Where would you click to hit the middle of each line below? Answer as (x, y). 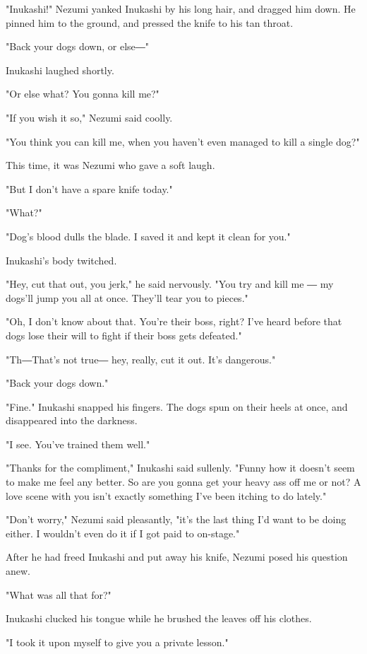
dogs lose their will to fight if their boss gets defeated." (124, 335)
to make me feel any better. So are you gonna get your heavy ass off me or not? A (183, 482)
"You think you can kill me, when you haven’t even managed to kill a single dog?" (183, 141)
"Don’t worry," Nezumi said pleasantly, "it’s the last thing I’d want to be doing (176, 519)
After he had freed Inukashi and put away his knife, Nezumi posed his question (177, 557)
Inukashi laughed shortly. (60, 70)
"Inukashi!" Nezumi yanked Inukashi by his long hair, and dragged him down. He (181, 8)
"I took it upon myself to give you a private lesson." (117, 642)
